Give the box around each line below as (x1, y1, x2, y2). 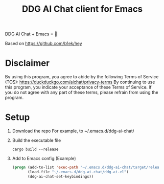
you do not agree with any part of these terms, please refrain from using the (5, 90, 159, 95)
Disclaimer (5, 58, 50, 69)
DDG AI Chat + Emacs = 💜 (5, 31, 58, 37)
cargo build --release (12, 147, 59, 152)
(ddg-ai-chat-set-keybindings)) (27, 174, 94, 179)
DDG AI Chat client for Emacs (22, 3, 143, 15)
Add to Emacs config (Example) (12, 156, 76, 161)
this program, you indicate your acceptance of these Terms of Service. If (5, 84, 152, 90)
